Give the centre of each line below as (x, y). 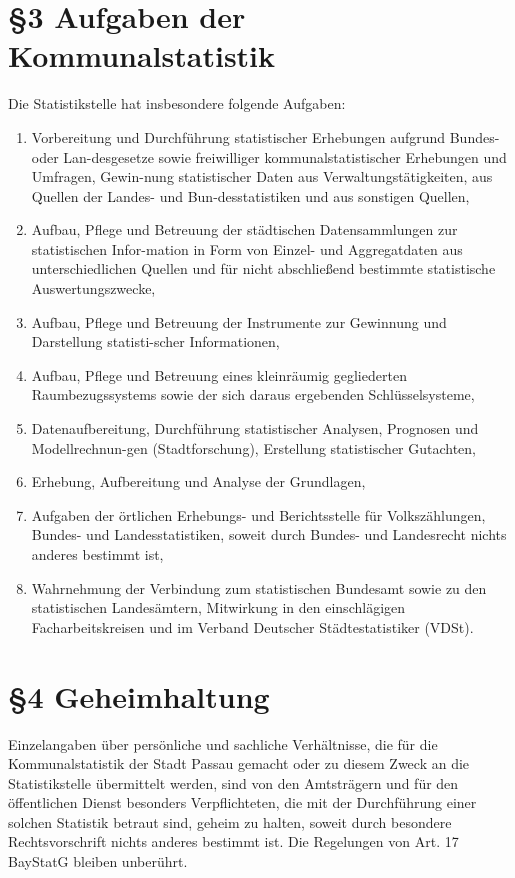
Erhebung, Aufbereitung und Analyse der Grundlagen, (198, 481)
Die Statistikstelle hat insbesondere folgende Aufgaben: (177, 103)
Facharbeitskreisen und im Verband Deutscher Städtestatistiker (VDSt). (252, 626)
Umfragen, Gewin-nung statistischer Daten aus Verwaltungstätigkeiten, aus (262, 176)
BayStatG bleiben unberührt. (98, 861)
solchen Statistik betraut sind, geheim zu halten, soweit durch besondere (230, 821)
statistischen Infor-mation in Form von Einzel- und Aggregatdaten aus (247, 248)
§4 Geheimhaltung (139, 695)
